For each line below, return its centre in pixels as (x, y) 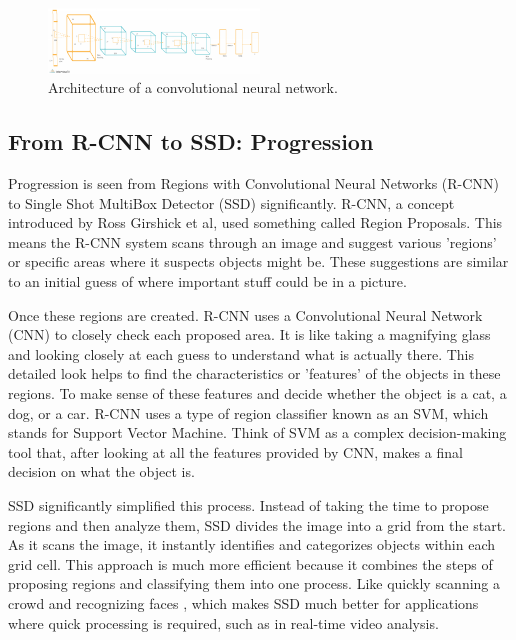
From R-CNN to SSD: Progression (191, 141)
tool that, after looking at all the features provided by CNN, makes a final (235, 451)
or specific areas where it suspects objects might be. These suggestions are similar (258, 261)
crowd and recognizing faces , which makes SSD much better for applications (243, 602)
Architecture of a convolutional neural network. (193, 87)
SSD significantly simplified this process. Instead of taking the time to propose (248, 504)
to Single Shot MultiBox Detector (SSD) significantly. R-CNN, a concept (231, 202)
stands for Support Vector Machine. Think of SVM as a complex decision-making (257, 432)
